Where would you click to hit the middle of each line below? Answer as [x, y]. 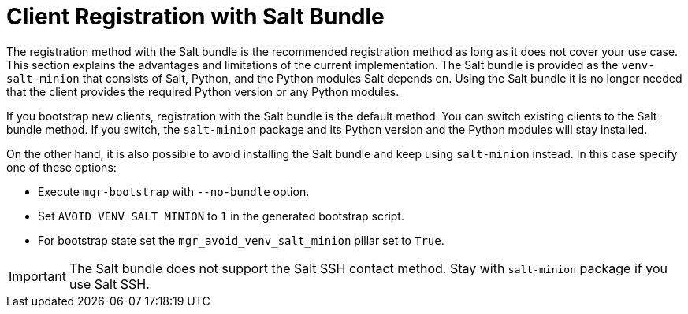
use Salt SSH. [109, 284]
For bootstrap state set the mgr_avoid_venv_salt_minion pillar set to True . [241, 240]
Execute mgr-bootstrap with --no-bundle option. [174, 191]
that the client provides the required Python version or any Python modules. [203, 91]
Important [37, 276]
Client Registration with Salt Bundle [195, 17]
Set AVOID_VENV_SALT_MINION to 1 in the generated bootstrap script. [221, 216]
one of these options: [61, 167]
